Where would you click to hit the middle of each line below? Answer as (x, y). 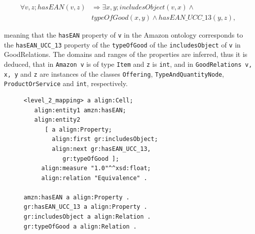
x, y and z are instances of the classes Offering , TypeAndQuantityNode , (114, 73)
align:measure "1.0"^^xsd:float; (96, 168)
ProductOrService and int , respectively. (66, 83)
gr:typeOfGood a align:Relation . (80, 226)
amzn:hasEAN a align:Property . (77, 197)
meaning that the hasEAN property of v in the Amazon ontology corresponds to (124, 35)
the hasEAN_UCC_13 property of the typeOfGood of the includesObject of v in (122, 44)
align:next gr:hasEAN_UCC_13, (101, 149)
